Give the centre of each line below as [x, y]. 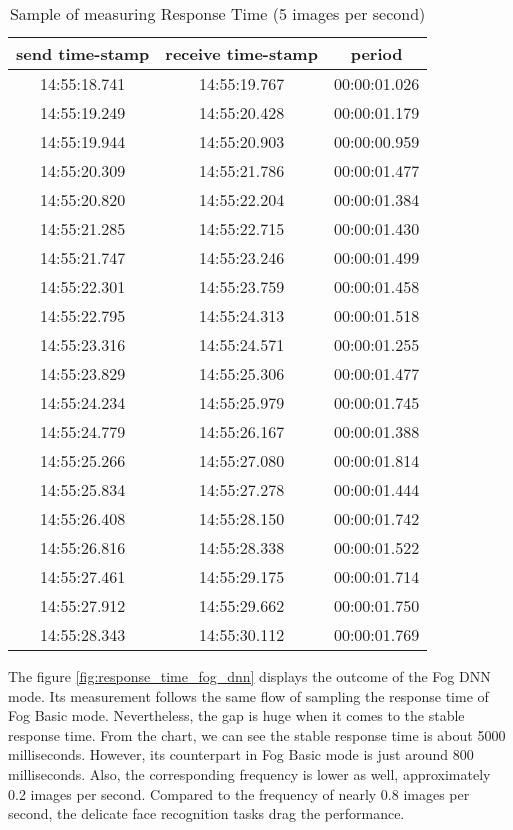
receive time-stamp [241, 53]
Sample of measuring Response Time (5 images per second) [217, 13]
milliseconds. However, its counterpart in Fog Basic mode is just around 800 [241, 754]
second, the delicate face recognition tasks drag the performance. [206, 813]
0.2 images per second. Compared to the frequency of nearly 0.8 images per [239, 793]
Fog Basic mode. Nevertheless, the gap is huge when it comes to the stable [236, 715]
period [376, 53]
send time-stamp [83, 53]
